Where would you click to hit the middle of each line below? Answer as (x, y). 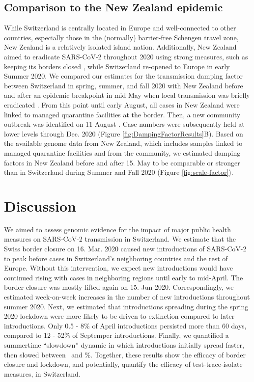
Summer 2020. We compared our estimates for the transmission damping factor (123, 76)
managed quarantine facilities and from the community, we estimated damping (122, 152)
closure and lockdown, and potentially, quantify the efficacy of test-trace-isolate (123, 364)
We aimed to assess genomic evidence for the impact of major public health (117, 229)
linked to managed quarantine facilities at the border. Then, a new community (122, 114)
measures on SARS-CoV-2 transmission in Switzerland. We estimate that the (120, 239)
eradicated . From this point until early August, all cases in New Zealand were (122, 104)
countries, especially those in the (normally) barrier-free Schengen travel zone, (121, 37)
